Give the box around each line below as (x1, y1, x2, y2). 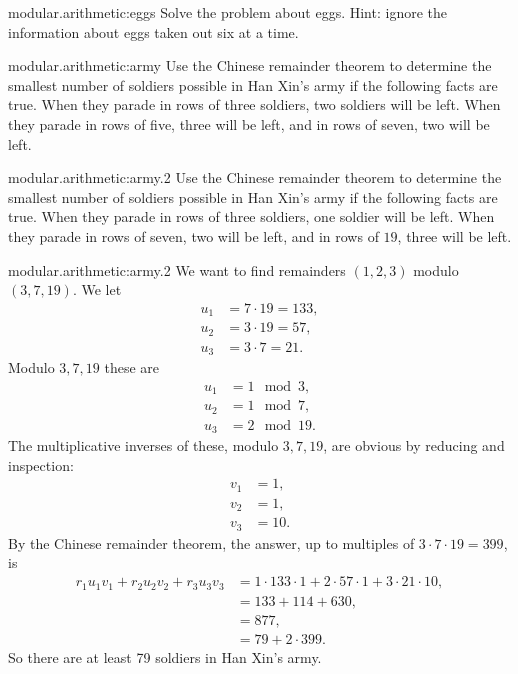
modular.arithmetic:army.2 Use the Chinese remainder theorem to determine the (8, 167, 502, 188)
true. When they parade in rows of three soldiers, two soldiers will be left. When (8, 94, 501, 115)
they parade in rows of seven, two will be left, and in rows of (8, 225, 379, 246)
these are (104, 357, 160, 378)
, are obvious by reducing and (323, 435, 505, 456)
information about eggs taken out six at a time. (8, 21, 299, 42)
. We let (72, 279, 122, 300)
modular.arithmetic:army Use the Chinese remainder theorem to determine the (8, 55, 492, 76)
